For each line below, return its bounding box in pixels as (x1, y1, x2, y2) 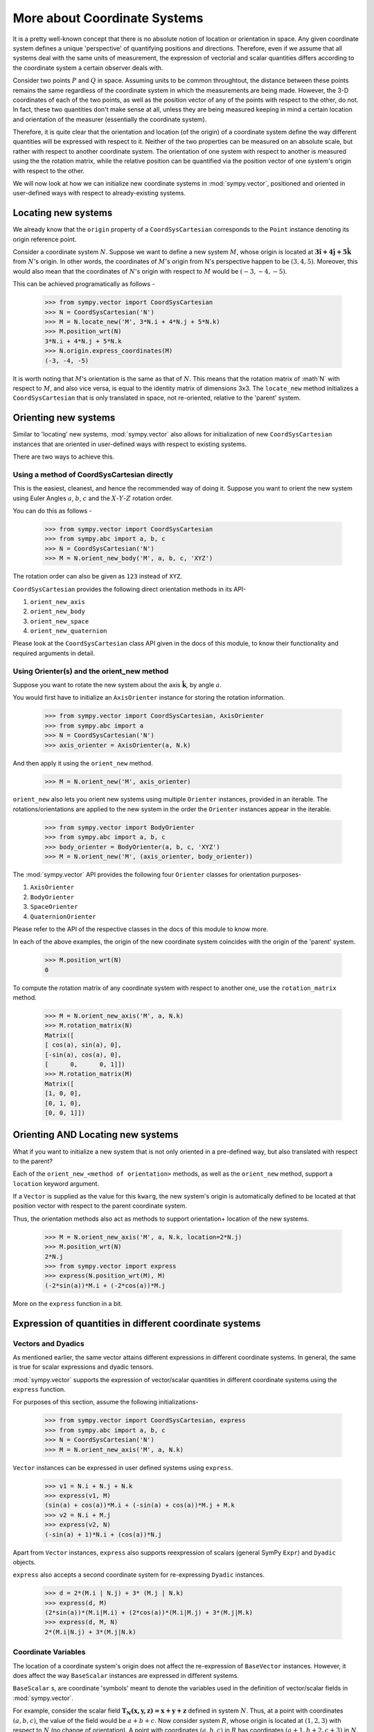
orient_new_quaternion (30, 627, 107, 635)
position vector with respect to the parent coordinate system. (12, 1202, 187, 1210)
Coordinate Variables (12, 1647, 86, 1657)
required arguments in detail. (12, 648, 96, 657)
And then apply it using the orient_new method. (12, 759, 154, 767)
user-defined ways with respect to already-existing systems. (12, 189, 186, 197)
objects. (12, 1557, 36, 1566)
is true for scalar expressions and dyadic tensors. (12, 1363, 154, 1371)
